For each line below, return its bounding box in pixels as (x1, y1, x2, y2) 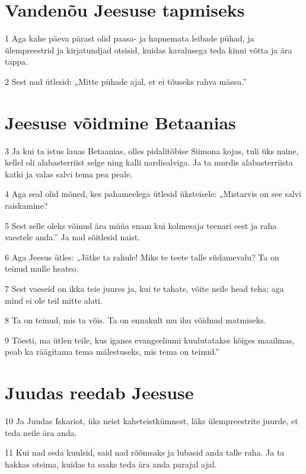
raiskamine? (5, 199, 48, 211)
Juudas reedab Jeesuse (5, 380, 194, 405)
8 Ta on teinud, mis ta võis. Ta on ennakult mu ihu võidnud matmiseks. (5, 314, 266, 326)
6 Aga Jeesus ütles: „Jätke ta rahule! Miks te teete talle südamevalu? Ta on (5, 250, 279, 263)
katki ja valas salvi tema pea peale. (5, 167, 133, 180)
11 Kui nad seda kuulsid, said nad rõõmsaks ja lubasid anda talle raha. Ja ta (5, 446, 285, 459)
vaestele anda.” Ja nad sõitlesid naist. (5, 231, 140, 243)
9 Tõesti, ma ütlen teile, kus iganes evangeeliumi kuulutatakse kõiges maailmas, (5, 333, 295, 346)
